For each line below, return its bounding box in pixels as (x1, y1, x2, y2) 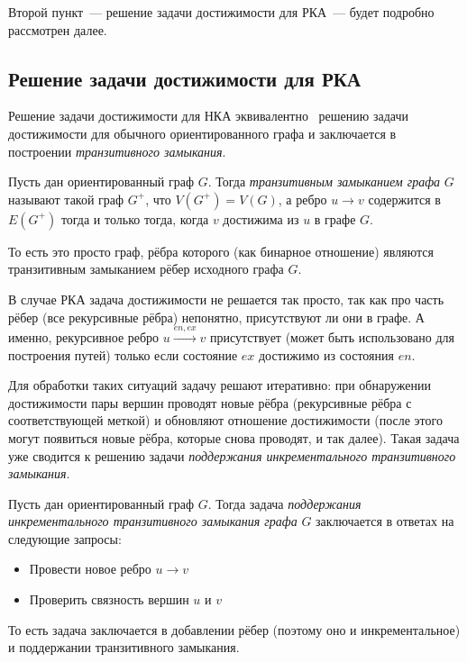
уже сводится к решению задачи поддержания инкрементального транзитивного (8, 446, 456, 465)
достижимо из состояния (258, 345, 394, 364)
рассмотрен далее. (8, 20, 107, 39)
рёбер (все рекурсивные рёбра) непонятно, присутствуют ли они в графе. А (8, 307, 425, 326)
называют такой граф (8, 189, 124, 208)
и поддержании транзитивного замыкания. (8, 638, 240, 657)
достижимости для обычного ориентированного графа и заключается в (8, 123, 397, 142)
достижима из (223, 209, 299, 228)
